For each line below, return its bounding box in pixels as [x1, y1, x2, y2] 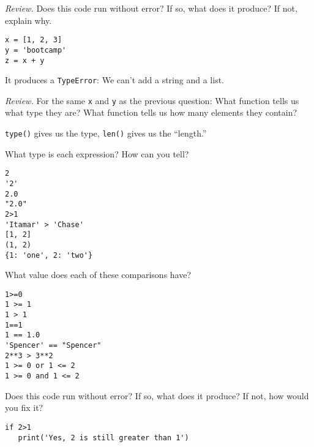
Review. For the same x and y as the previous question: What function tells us [5, 94, 299, 107]
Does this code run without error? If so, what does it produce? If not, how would [5, 389, 309, 402]
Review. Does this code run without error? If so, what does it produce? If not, [5, 2, 297, 14]
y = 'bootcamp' [5, 45, 67, 54]
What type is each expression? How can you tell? [5, 147, 189, 160]
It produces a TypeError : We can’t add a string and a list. [5, 73, 224, 86]
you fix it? [5, 401, 43, 414]
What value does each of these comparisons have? [5, 268, 192, 281]
